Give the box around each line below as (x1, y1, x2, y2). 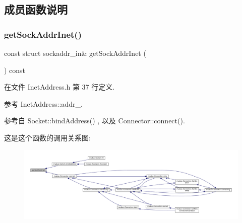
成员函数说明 (4, 2, 68, 17)
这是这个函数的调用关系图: (4, 132, 91, 142)
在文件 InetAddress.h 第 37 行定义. (4, 82, 115, 92)
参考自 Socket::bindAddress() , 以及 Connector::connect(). (4, 115, 185, 126)
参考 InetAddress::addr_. (4, 98, 83, 109)
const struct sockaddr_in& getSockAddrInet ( (4, 48, 146, 58)
